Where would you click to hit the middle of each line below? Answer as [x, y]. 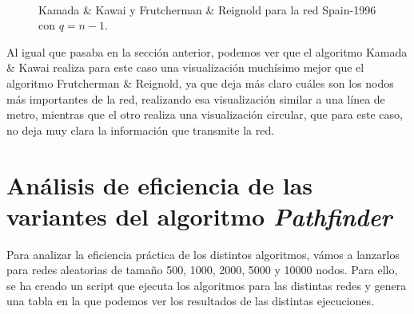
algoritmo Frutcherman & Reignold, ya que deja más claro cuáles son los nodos [200, 82]
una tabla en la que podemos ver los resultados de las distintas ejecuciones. [190, 301]
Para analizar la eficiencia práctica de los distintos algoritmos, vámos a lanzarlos [203, 254]
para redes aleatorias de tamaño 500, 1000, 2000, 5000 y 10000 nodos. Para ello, [202, 270]
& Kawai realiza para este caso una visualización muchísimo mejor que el [185, 67]
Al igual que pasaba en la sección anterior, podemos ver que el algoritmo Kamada [207, 51]
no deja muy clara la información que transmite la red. [141, 130]
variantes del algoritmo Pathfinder [199, 216]
